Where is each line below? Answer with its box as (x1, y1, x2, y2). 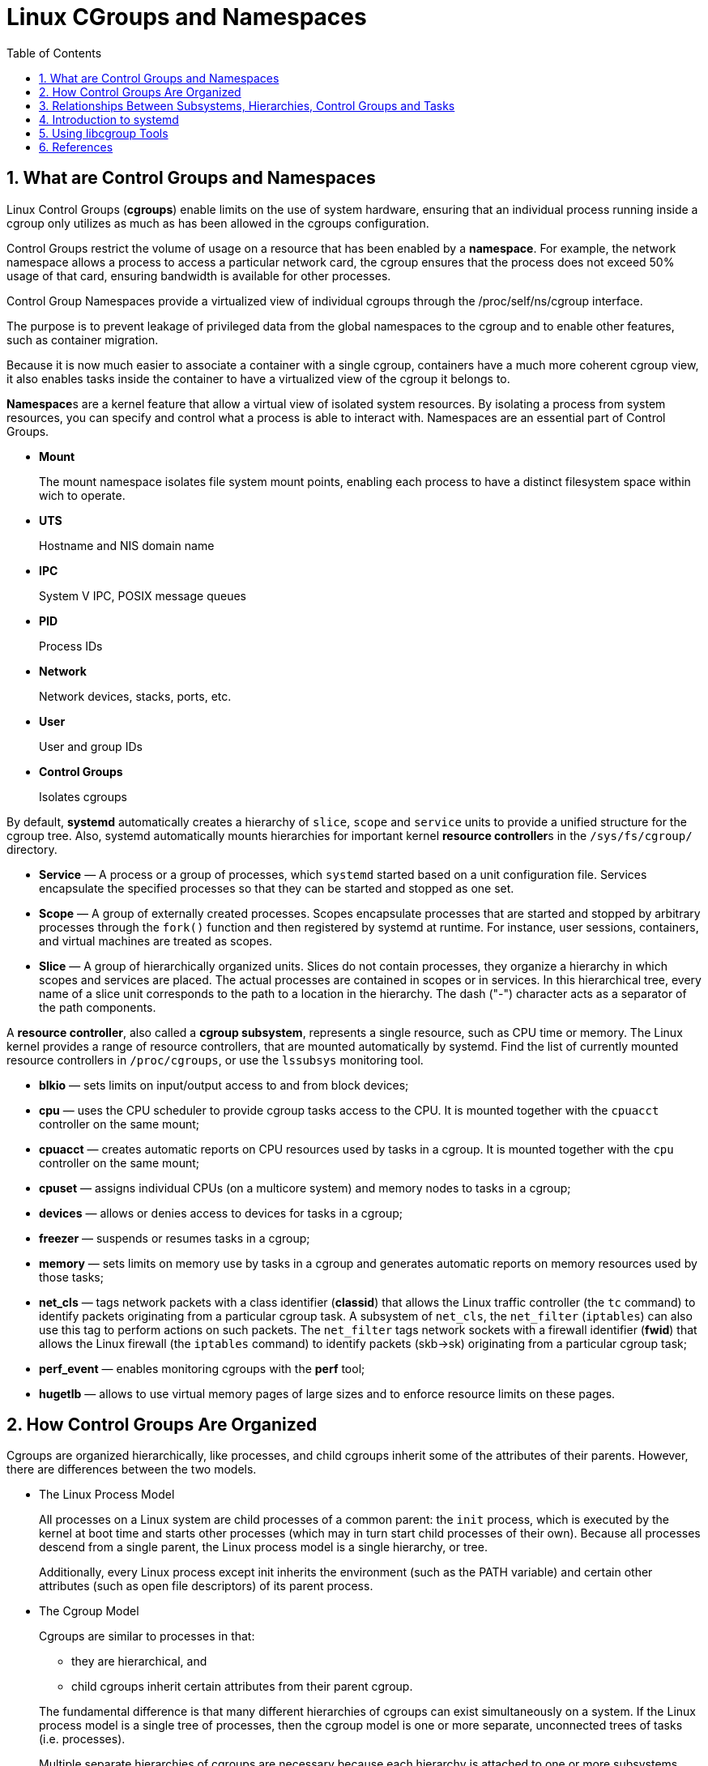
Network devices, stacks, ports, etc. (39, 689, 232, 703)
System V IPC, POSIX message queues (39, 588, 247, 603)
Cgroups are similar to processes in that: (39, 1629, 255, 1644)
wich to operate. (39, 488, 126, 502)
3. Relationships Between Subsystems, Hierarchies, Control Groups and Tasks (39, 98, 455, 113)
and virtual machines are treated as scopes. (39, 933, 273, 948)
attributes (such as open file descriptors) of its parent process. (39, 1579, 373, 1593)
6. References (39, 139, 113, 154)
